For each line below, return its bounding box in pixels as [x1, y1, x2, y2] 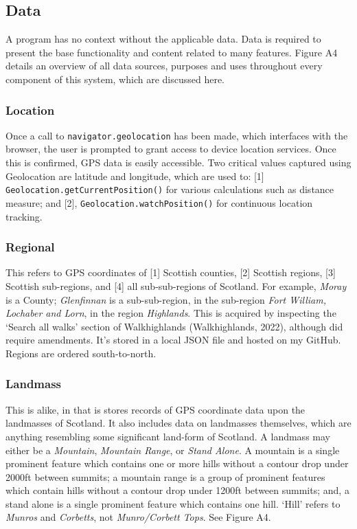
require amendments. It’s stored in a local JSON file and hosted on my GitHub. [5, 333, 341, 347]
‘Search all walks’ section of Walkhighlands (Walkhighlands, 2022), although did [5, 319, 343, 333]
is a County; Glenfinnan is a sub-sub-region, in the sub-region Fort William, [5, 292, 326, 306]
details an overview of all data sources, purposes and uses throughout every [5, 58, 323, 73]
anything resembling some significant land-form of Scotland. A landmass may [5, 429, 330, 443]
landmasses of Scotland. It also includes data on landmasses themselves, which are [5, 416, 352, 430]
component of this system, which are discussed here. [5, 71, 225, 86]
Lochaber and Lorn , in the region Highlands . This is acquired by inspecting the [5, 306, 336, 320]
